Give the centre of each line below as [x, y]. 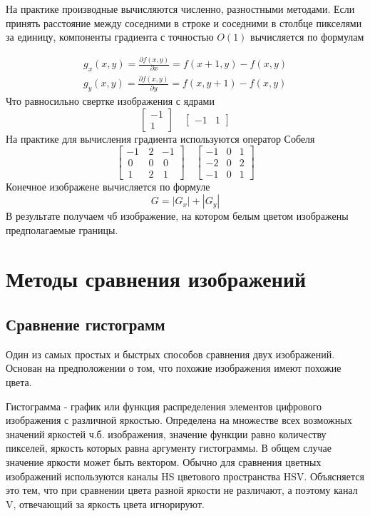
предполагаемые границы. [62, 229]
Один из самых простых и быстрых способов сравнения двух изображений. [170, 354]
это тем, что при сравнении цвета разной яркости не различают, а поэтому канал [182, 490]
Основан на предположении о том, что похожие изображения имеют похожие [174, 368]
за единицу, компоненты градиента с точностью [110, 37]
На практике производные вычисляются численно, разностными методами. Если [180, 9]
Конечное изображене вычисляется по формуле [108, 187]
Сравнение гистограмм [86, 324]
